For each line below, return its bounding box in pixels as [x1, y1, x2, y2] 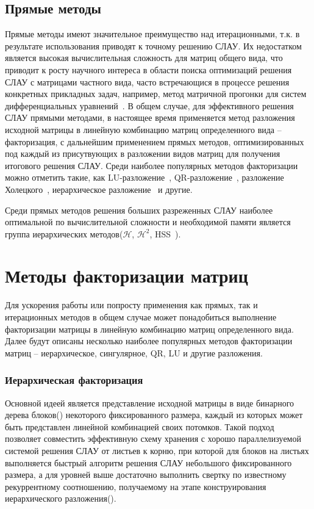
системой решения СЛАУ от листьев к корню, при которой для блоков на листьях [5, 444, 309, 457]
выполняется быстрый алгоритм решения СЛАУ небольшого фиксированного [5, 456, 292, 469]
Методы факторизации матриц [5, 263, 248, 288]
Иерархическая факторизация [5, 372, 143, 388]
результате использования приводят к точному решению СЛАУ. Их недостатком [5, 39, 302, 52]
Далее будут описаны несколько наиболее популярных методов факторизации [5, 334, 293, 347]
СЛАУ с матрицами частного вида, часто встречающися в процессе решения [5, 75, 290, 88]
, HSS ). [149, 227, 181, 240]
